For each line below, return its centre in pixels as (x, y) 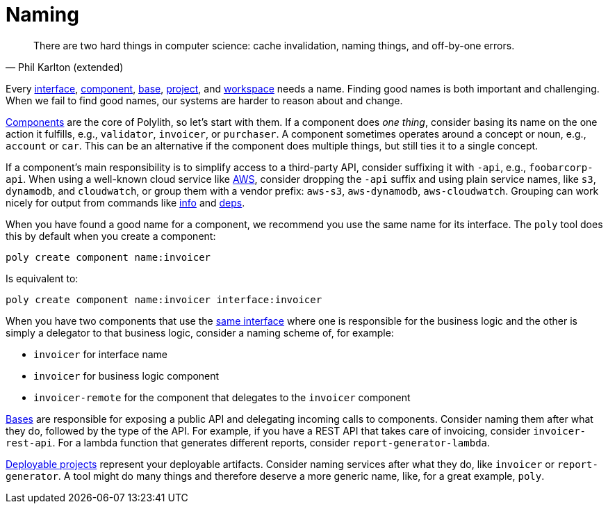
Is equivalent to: (42, 278)
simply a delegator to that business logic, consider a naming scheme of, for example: (200, 332)
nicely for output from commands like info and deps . (125, 202)
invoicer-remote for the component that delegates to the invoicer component (222, 397)
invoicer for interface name (100, 354)
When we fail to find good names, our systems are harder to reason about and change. (204, 100)
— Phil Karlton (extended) (65, 67)
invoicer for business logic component (126, 375)
